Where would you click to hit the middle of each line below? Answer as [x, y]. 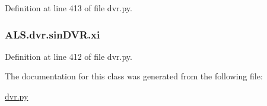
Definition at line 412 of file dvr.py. [69, 56]
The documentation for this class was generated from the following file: [134, 76]
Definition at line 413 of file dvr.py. [69, 8]
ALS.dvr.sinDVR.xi [53, 34]
